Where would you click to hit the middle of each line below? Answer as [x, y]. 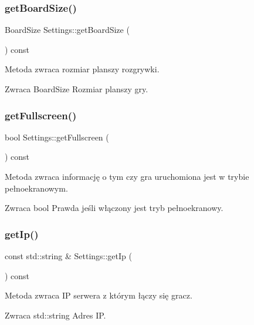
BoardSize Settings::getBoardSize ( [67, 30]
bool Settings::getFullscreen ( [57, 137]
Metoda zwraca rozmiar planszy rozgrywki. [82, 69]
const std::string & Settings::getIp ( [68, 256]
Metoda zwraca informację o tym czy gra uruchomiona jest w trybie [127, 176]
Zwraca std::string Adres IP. [55, 315]
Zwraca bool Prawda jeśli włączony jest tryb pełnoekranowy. [114, 208]
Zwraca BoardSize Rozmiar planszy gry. [77, 89]
